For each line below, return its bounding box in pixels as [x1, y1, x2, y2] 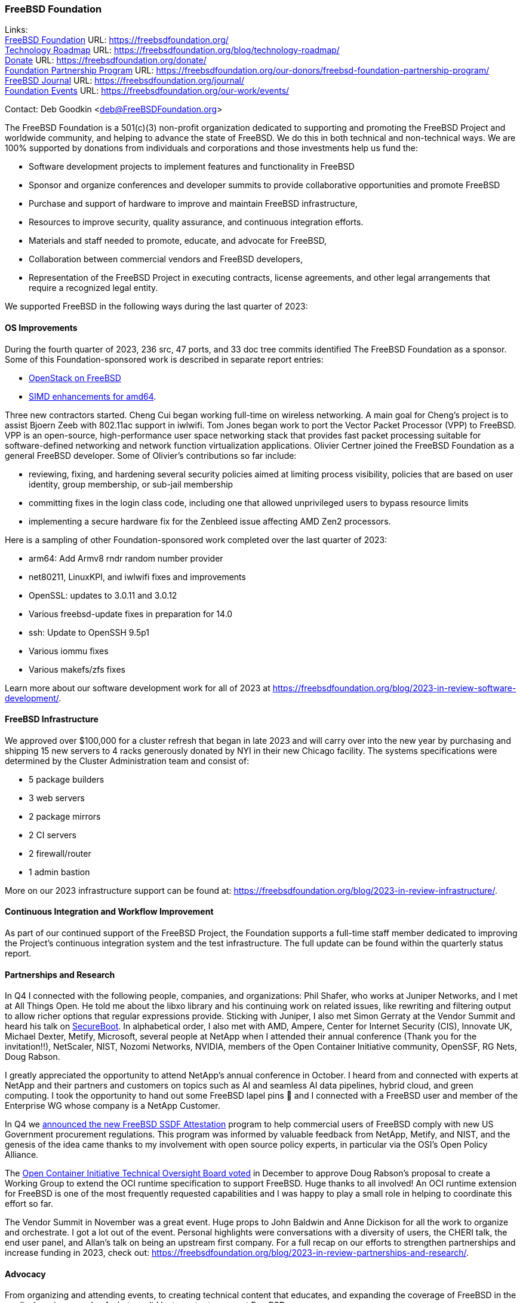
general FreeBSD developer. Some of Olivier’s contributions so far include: [5, 450, 297, 461]
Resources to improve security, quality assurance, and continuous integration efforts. [29, 217, 364, 228]
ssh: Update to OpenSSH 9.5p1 [29, 627, 150, 637]
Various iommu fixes [29, 645, 109, 656]
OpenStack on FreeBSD [29, 372, 121, 383]
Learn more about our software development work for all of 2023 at [5, 682, 270, 693]
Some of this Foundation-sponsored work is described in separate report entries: [5, 354, 324, 364]
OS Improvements [5, 322, 78, 333]
